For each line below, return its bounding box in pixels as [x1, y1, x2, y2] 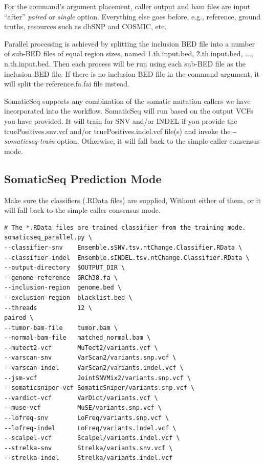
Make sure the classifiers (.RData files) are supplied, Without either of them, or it [4, 194, 261, 205]
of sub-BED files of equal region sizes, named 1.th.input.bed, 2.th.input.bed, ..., [4, 48, 253, 59]
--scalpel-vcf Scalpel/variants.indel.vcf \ [4, 434, 180, 442]
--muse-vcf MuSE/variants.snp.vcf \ [4, 404, 162, 412]
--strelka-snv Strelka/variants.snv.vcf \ [4, 444, 173, 452]
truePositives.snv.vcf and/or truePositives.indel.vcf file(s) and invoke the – [4, 125, 237, 136]
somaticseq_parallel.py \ [4, 234, 92, 241]
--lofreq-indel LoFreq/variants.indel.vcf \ [4, 424, 176, 432]
